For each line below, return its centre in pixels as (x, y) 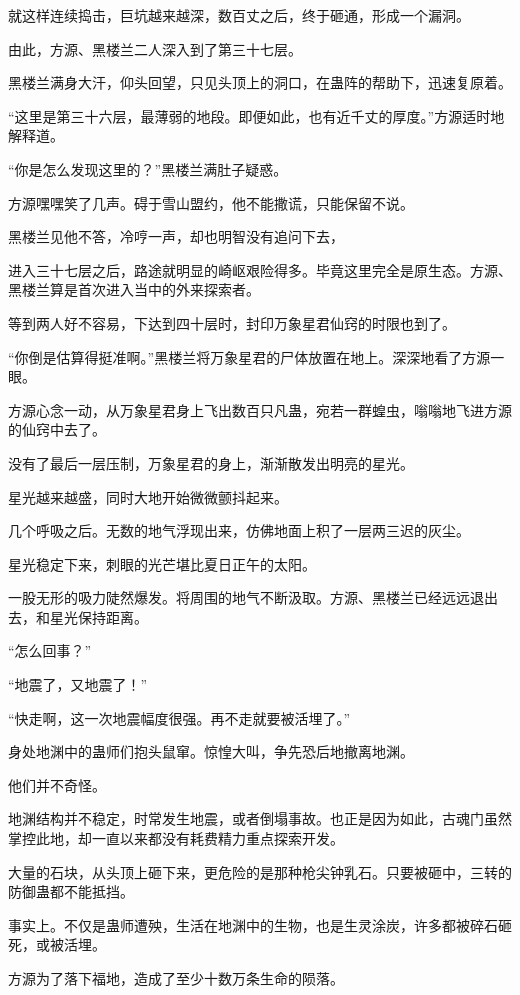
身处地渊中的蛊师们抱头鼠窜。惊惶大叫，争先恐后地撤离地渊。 (211, 751)
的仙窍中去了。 (57, 429)
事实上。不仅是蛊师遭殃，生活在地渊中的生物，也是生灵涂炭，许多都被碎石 (253, 924)
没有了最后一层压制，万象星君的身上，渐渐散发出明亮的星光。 (211, 462)
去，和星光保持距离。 (78, 616)
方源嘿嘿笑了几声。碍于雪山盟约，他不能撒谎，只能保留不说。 (211, 202)
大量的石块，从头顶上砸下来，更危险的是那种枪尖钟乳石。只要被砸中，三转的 (260, 871)
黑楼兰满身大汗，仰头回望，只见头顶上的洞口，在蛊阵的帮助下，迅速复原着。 (260, 82)
